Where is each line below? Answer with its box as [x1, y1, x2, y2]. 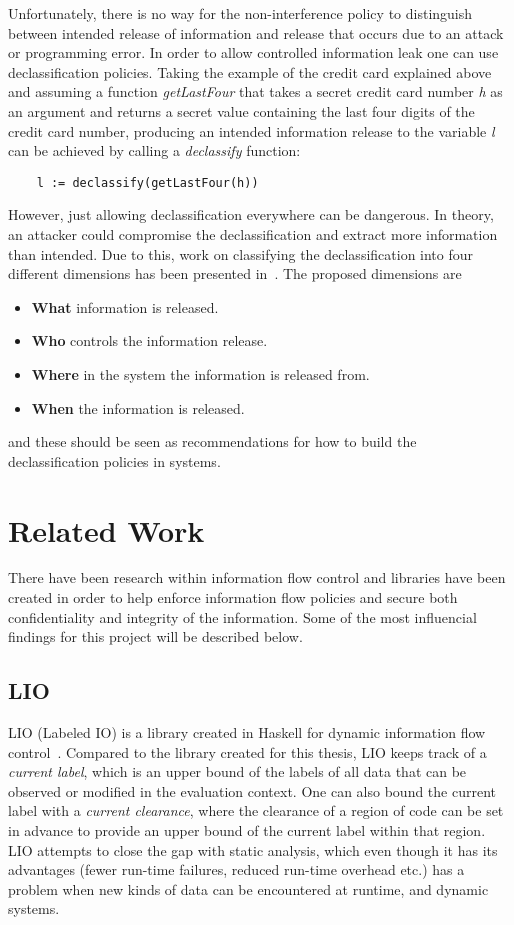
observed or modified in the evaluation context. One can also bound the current [8, 780, 496, 801]
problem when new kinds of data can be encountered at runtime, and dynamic [8, 878, 489, 899]
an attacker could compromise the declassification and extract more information [8, 224, 498, 244]
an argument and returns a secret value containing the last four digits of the [8, 100, 475, 121]
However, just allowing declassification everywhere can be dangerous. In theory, [8, 204, 494, 225]
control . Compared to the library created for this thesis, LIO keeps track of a [8, 741, 487, 762]
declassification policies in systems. [8, 450, 221, 471]
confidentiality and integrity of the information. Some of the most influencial [8, 606, 477, 627]
